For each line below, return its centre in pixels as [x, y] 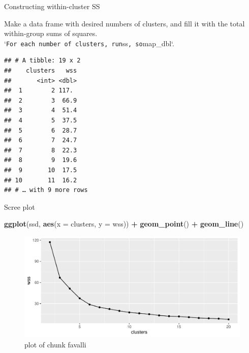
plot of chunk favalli [55, 344]
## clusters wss [41, 71]
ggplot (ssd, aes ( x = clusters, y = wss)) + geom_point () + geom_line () [124, 224]
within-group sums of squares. [51, 33]
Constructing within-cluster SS [52, 6]
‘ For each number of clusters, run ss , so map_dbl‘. [89, 43]
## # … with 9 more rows [46, 190]
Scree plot [20, 206]
